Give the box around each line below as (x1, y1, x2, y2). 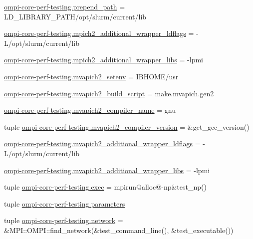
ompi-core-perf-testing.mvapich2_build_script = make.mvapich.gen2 (4, 88, 214, 98)
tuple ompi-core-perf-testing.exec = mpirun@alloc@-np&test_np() (4, 182, 207, 192)
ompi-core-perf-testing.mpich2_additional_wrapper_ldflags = (4, 28, 194, 38)
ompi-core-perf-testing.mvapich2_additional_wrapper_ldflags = (4, 138, 201, 149)
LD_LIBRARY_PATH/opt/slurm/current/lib (4, 11, 147, 21)
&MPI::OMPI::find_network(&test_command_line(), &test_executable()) (4, 225, 234, 235)
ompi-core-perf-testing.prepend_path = (4, 1, 125, 11)
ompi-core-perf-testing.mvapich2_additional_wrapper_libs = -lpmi (4, 165, 210, 175)
